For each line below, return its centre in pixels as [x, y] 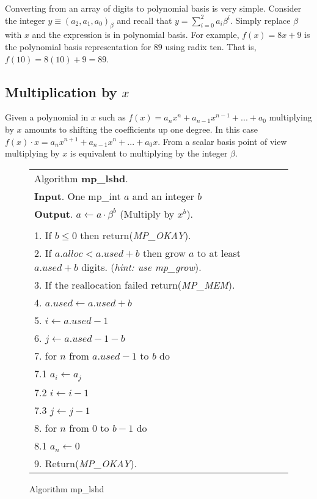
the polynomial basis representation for [78, 46]
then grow [164, 253]
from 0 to [89, 427]
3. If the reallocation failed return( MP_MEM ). [135, 284]
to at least [219, 253]
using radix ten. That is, [211, 46]
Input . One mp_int [78, 196]
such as [112, 117]
